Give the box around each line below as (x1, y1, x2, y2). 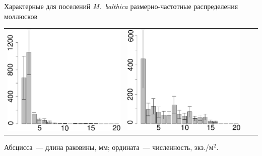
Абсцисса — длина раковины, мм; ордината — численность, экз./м (4, 141, 214, 152)
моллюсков (4, 11, 38, 21)
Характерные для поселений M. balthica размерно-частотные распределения (4, 1, 238, 11)
